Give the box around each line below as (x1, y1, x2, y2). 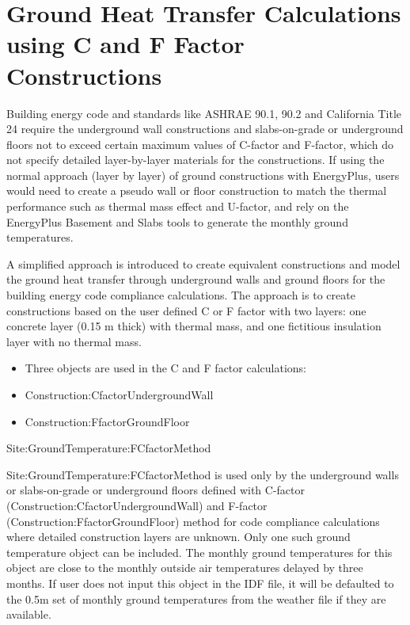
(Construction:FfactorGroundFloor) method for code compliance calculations (6, 513, 380, 529)
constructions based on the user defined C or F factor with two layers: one (6, 302, 366, 318)
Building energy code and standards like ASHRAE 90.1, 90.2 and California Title (6, 105, 402, 121)
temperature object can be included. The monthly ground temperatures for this (6, 543, 393, 560)
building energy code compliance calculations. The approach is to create (6, 287, 355, 303)
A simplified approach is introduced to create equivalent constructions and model (6, 255, 401, 272)
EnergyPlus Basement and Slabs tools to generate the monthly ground (6, 213, 348, 230)
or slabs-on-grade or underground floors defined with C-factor (6, 482, 305, 498)
